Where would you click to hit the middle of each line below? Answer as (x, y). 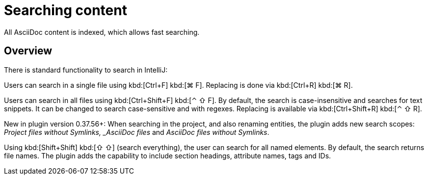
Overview (28, 51)
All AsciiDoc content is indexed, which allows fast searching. (102, 32)
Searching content (66, 10)
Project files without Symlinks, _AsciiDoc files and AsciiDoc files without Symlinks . (137, 132)
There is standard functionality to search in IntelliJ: (86, 70)
